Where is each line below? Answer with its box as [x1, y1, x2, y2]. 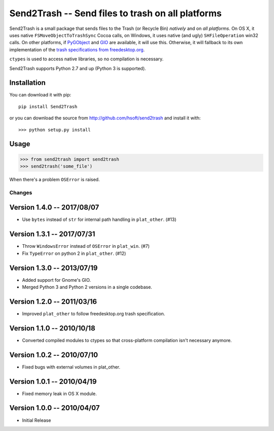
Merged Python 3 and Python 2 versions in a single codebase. [22, 284, 152, 290]
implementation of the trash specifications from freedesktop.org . [9, 46, 145, 53]
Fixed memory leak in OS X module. [22, 390, 97, 396]
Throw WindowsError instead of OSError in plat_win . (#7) [22, 243, 150, 249]
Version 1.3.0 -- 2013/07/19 [9, 263, 98, 272]
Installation [9, 79, 46, 87]
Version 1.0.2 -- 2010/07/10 [9, 350, 98, 359]
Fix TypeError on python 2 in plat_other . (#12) [22, 250, 126, 256]
